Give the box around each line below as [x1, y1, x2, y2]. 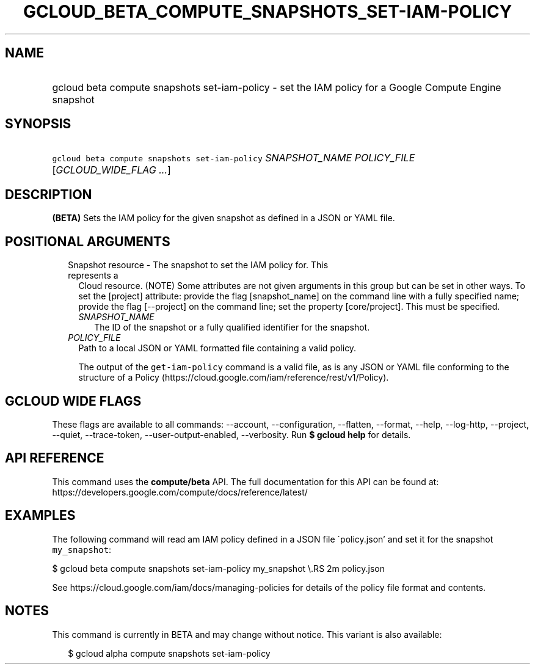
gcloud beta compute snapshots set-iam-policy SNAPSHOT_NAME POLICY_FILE [52, 152, 415, 164]
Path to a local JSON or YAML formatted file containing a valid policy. [78, 343, 357, 354]
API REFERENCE [5, 450, 104, 466]
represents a [68, 270, 118, 281]
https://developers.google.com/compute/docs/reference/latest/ [52, 486, 308, 497]
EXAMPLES [5, 508, 76, 524]
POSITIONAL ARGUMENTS [5, 233, 170, 249]
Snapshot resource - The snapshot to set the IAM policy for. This [68, 260, 329, 271]
